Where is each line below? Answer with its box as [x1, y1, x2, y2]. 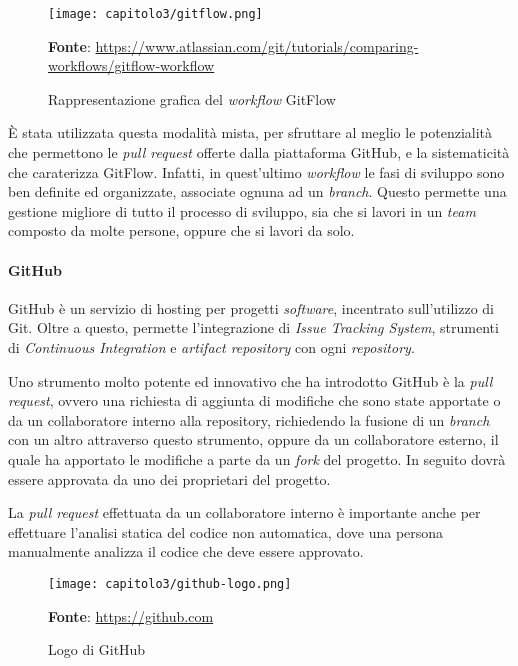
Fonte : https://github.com [48, 605, 214, 626]
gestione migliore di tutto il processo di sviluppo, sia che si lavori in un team [8, 200, 476, 221]
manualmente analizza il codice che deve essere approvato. [8, 541, 364, 562]
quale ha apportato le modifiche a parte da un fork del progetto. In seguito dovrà [8, 448, 506, 469]
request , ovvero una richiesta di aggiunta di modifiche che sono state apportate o [8, 390, 501, 411]
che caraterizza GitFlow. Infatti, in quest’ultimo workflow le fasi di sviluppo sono [8, 161, 505, 182]
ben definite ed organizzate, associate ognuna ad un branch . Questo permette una [8, 181, 507, 202]
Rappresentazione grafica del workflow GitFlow [48, 88, 336, 109]
